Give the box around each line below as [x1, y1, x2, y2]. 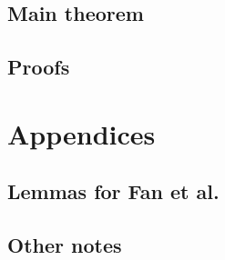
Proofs [7, 53, 70, 81]
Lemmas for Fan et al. [7, 177, 220, 205]
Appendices [7, 115, 156, 152]
